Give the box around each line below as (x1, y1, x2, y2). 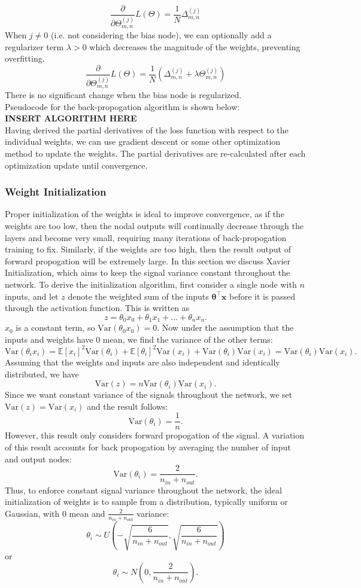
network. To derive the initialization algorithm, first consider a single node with (5, 278, 297, 290)
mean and (69, 507, 105, 519)
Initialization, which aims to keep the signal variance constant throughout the (5, 266, 290, 279)
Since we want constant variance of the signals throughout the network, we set (5, 388, 293, 401)
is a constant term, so (16, 321, 95, 334)
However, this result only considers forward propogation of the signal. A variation (5, 429, 305, 441)
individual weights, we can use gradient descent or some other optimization (5, 135, 281, 148)
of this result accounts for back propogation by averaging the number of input (5, 440, 291, 453)
